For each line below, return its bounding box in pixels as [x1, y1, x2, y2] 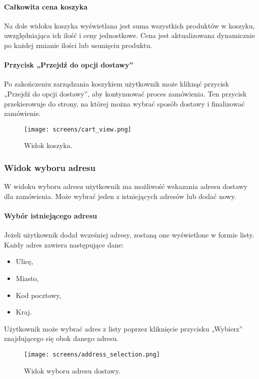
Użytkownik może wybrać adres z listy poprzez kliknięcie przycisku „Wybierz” [4, 323, 243, 333]
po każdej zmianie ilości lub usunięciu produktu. [4, 39, 152, 50]
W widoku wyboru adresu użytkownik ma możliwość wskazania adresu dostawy [4, 181, 247, 191]
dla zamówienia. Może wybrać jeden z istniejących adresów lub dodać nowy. [4, 190, 236, 201]
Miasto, [15, 272, 39, 283]
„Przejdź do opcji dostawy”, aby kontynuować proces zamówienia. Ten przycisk [4, 88, 247, 98]
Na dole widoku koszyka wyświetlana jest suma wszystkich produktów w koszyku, [4, 20, 255, 30]
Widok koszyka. [24, 140, 72, 150]
